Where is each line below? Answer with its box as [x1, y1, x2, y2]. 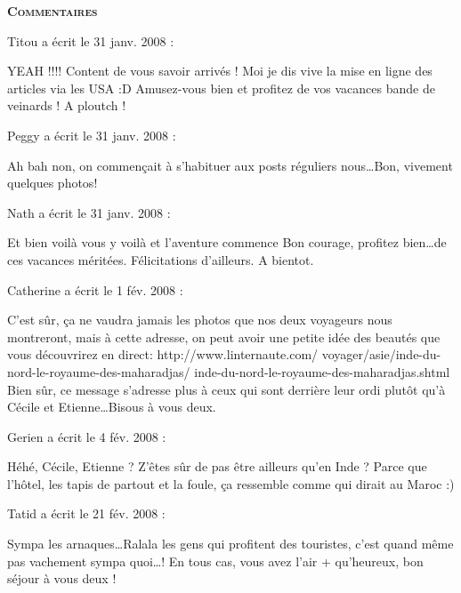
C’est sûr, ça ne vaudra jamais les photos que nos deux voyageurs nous [7, 310, 392, 329]
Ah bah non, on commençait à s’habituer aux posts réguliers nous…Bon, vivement [7, 156, 453, 174]
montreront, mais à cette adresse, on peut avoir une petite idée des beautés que [7, 327, 441, 346]
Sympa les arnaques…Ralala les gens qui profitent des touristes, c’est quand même [7, 534, 454, 553]
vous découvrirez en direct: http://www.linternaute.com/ [7, 345, 319, 364]
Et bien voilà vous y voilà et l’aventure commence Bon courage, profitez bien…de [7, 233, 447, 252]
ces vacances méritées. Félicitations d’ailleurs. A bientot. [7, 250, 314, 268]
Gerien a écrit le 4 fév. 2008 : [7, 427, 166, 445]
